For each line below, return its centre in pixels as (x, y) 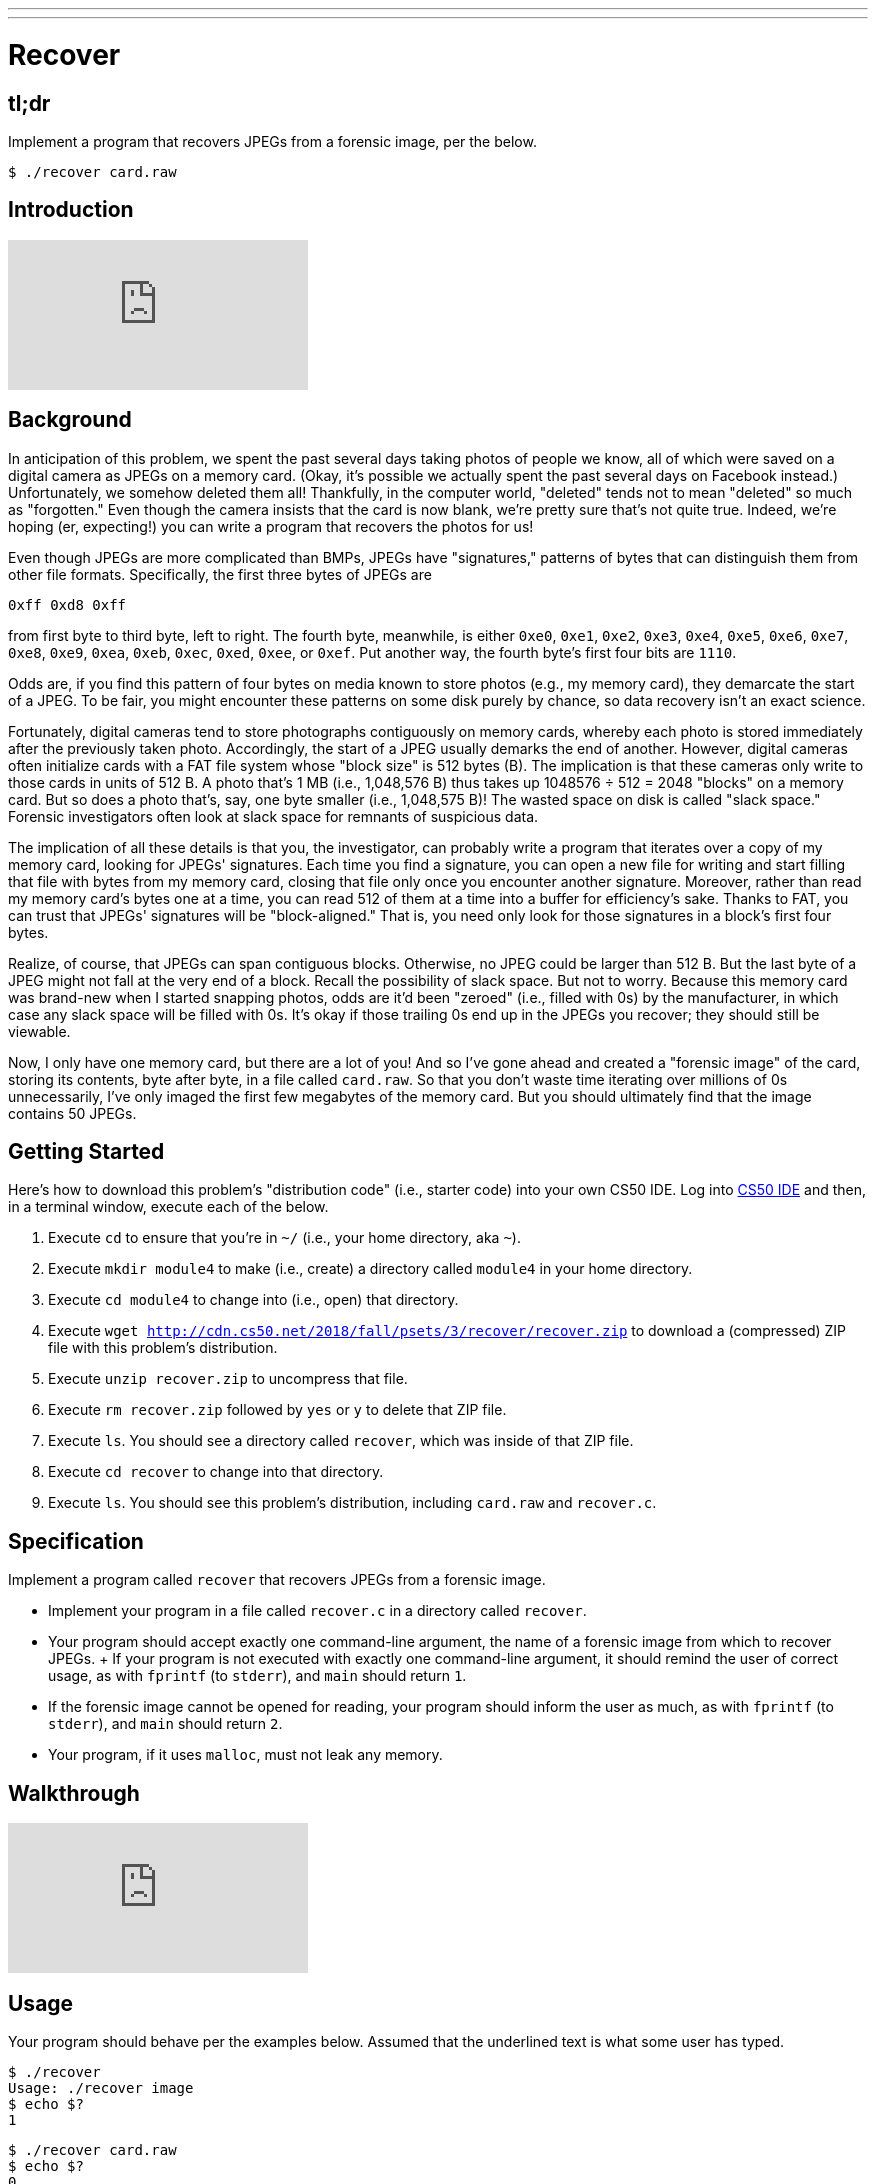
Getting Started (86, 1152)
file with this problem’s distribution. (163, 1348)
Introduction (71, 210)
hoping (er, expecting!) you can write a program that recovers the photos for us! (271, 526)
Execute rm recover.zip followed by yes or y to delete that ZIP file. (277, 1410)
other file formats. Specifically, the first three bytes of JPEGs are (220, 574)
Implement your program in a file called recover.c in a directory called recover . (317, 1611)
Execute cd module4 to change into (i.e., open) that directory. (253, 1300)
